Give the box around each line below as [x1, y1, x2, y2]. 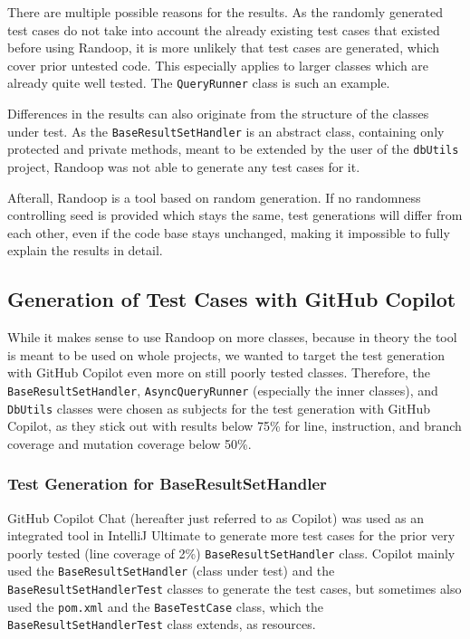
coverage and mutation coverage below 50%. [7, 434, 252, 453]
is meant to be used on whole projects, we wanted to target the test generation [7, 345, 445, 364]
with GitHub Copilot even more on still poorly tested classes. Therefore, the [7, 363, 430, 382]
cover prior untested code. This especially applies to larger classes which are [7, 55, 429, 74]
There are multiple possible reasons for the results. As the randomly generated [7, 3, 444, 21]
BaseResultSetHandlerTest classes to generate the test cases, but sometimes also [7, 579, 462, 598]
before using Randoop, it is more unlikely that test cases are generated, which [7, 38, 440, 57]
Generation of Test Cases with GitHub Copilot [7, 285, 456, 313]
